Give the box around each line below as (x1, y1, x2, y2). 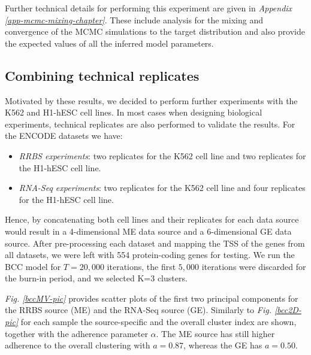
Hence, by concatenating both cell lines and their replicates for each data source (5, 213, 299, 226)
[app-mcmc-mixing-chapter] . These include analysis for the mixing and (5, 13, 263, 26)
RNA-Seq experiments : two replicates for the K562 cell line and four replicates (19, 181, 306, 194)
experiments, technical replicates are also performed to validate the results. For (5, 117, 295, 130)
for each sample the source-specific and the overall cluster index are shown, (20, 315, 297, 328)
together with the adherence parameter (5, 327, 148, 339)
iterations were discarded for (201, 260, 306, 272)
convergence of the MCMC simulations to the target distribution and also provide (5, 25, 305, 38)
